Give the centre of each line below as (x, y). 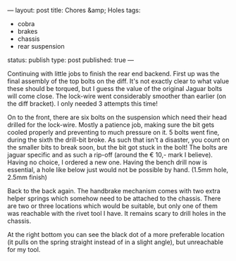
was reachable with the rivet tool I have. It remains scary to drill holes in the (117, 213)
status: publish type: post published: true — (71, 60)
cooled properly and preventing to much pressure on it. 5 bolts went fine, (113, 132)
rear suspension (41, 46)
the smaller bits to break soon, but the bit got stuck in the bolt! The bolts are (117, 147)
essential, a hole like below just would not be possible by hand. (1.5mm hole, (118, 170)
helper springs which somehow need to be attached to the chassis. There (114, 198)
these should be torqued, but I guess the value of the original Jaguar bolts (115, 89)
